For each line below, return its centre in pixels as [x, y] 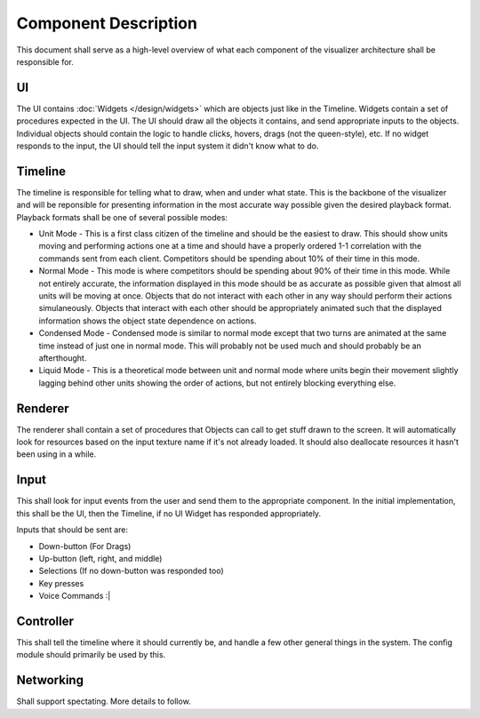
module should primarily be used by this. [91, 655]
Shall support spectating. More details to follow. [104, 701]
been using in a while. [56, 454]
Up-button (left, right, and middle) [100, 558]
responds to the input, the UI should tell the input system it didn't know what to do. [168, 146]
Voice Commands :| [75, 596]
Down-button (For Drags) [85, 546]
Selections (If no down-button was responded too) [131, 571]
